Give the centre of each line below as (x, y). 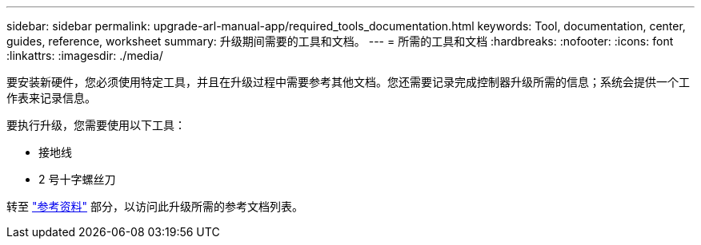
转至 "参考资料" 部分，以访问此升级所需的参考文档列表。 (155, 206)
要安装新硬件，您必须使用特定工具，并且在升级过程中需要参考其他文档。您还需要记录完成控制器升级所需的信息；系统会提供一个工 (348, 82)
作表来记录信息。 (51, 98)
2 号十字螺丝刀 (77, 179)
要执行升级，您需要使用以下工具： (96, 125)
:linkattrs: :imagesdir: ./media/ (85, 55)
